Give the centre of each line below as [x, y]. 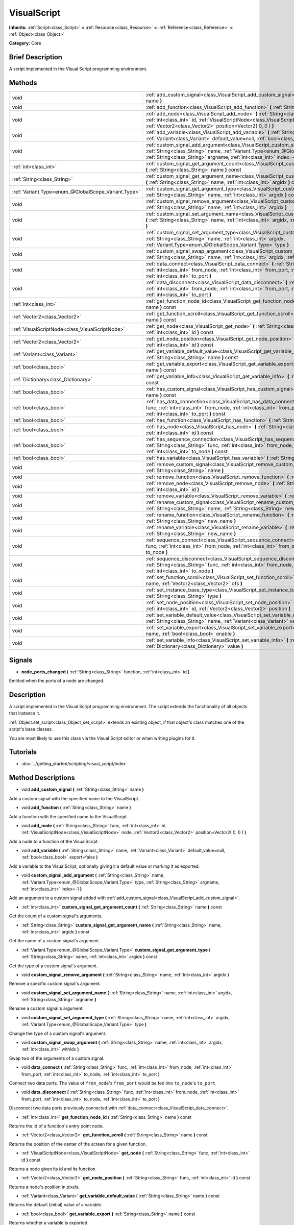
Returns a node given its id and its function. [53, 1169]
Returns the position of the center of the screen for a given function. [78, 1144]
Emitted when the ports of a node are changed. [57, 681]
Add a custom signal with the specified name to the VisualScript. [74, 798]
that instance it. [25, 713]
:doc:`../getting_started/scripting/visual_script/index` [74, 764]
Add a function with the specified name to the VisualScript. [69, 816]
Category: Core [25, 43]
